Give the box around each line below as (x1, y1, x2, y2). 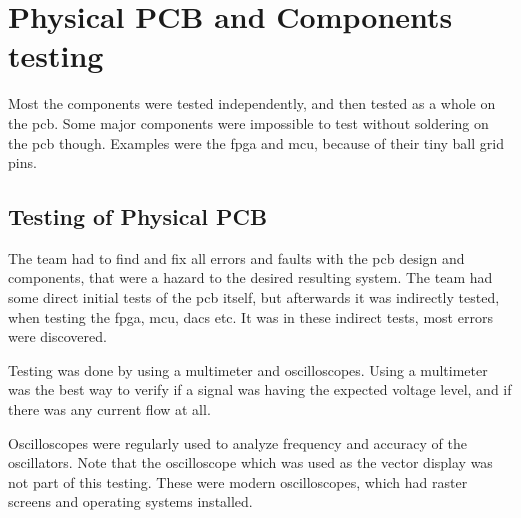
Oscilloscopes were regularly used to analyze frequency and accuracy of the (8, 432, 467, 453)
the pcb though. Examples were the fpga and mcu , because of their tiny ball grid (8, 132, 504, 153)
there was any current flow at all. (8, 399, 211, 420)
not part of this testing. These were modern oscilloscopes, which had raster (8, 471, 468, 492)
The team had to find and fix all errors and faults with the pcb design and (8, 247, 465, 268)
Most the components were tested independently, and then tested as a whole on (8, 93, 496, 114)
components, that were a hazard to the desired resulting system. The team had (8, 267, 493, 288)
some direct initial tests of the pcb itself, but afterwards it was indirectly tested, (8, 287, 500, 308)
